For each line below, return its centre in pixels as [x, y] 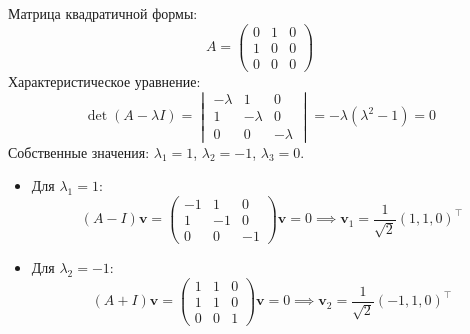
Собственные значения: [79, 151]
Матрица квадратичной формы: [103, 13]
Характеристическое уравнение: [104, 80]
